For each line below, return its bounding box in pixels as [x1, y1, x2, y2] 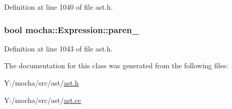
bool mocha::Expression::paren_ [4, 23, 139, 36]
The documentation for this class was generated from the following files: [4, 60, 228, 71]
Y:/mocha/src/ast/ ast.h [4, 77, 79, 88]
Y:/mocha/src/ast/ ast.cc [4, 94, 81, 105]
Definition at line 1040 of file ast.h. [4, 2, 113, 12]
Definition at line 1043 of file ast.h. [4, 43, 113, 53]
